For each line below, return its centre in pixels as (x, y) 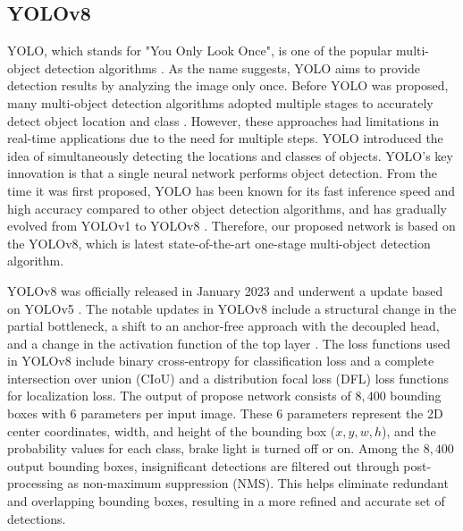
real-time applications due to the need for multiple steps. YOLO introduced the (225, 138)
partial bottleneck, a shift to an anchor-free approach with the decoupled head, (223, 326)
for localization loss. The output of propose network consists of (179, 396)
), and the (409, 430)
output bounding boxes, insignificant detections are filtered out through (203, 465)
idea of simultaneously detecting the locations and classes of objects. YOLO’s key (230, 155)
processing (35, 483)
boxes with (37, 413)
